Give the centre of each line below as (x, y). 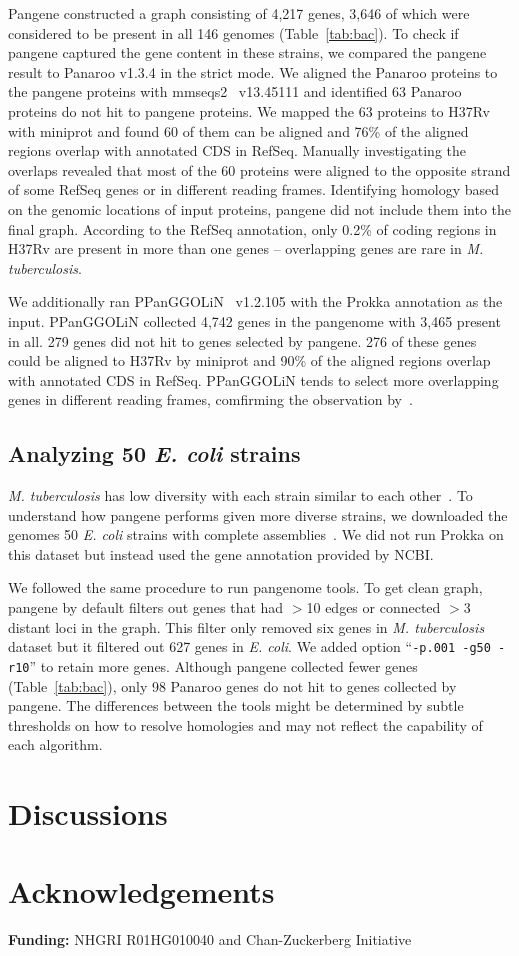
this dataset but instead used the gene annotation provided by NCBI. (221, 553)
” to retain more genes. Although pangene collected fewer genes (223, 665)
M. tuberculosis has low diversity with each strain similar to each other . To (240, 495)
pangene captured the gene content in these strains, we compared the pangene (247, 52)
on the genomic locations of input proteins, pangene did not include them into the (260, 208)
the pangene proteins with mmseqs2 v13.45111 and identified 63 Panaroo (235, 91)
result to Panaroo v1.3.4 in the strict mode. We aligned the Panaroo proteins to (253, 71)
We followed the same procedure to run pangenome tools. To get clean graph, (245, 587)
